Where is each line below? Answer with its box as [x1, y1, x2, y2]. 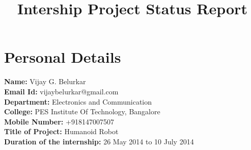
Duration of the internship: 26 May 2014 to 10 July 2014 [4, 136, 194, 146]
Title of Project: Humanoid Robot [4, 126, 119, 137]
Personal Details [4, 46, 121, 67]
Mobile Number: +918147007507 [4, 116, 114, 127]
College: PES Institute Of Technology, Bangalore [4, 106, 160, 117]
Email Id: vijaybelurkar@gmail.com [4, 86, 119, 96]
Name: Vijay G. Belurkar [4, 76, 86, 87]
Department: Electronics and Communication [4, 96, 152, 107]
